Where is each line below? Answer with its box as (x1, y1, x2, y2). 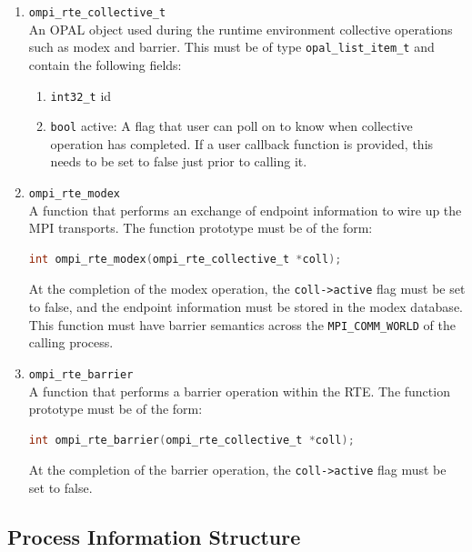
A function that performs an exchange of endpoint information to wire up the (28, 200, 462, 219)
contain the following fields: (28, 55, 182, 74)
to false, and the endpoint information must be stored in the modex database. (28, 297, 463, 316)
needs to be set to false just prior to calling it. (50, 152, 307, 171)
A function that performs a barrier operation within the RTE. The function (28, 381, 450, 400)
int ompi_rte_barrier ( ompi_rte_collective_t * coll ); (28, 433, 355, 447)
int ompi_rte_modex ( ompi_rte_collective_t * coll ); (28, 252, 342, 266)
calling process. (28, 333, 114, 352)
